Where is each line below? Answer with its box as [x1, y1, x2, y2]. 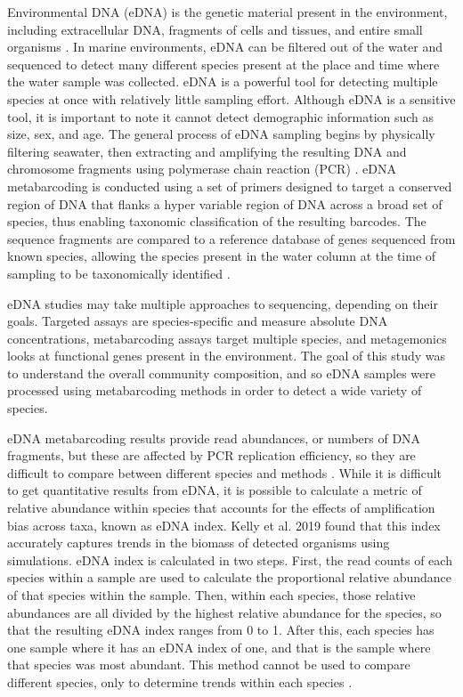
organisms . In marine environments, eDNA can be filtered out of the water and [7, 37, 443, 56]
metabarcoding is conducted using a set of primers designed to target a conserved [7, 176, 452, 195]
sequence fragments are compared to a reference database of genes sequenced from [7, 229, 456, 247]
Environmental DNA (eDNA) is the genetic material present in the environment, [7, 3, 448, 20]
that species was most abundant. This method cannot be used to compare [7, 655, 410, 674]
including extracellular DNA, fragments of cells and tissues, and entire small [7, 20, 423, 38]
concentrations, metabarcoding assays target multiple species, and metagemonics [7, 328, 447, 347]
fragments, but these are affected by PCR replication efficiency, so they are [7, 446, 416, 465]
